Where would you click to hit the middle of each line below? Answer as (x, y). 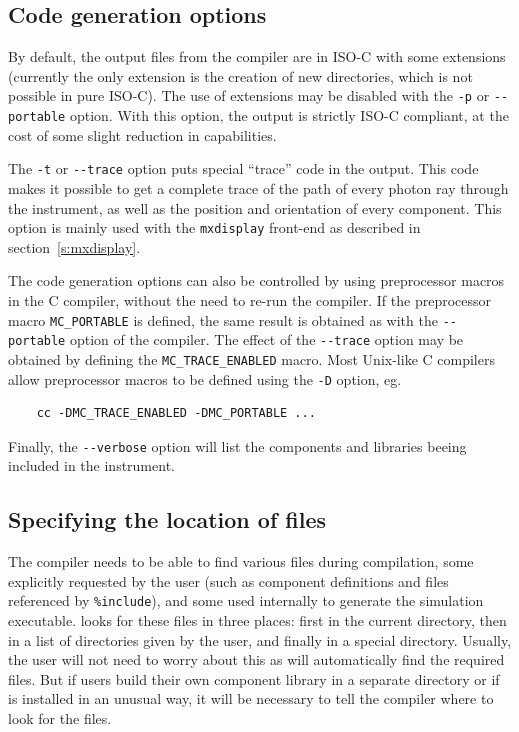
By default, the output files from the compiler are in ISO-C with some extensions (257, 56)
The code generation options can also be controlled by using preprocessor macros (256, 280)
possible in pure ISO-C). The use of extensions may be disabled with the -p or (249, 95)
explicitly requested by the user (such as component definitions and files (228, 580)
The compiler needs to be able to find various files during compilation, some (241, 561)
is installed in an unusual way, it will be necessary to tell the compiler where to (251, 698)
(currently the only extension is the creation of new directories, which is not (240, 75)
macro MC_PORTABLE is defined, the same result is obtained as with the (223, 319)
